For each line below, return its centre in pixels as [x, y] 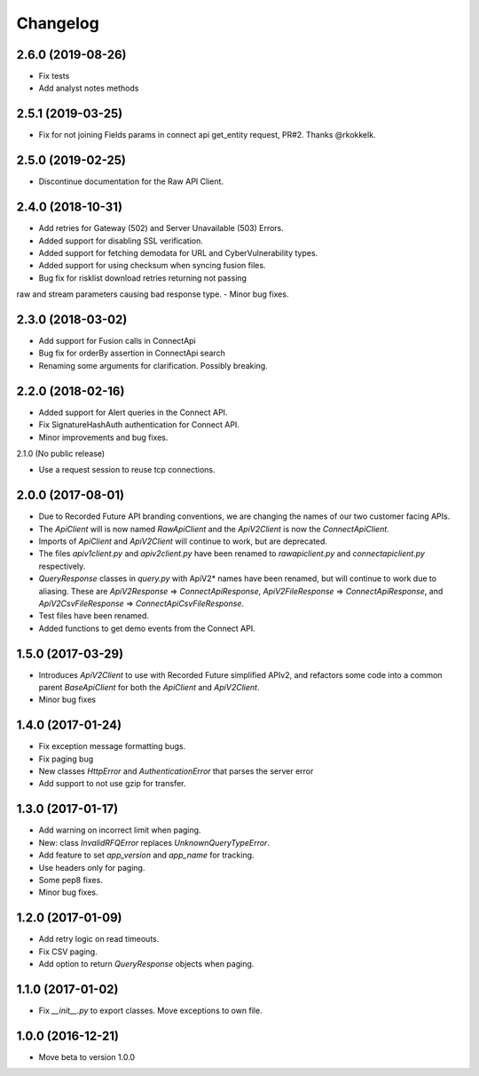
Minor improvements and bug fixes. [103, 437]
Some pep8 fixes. [71, 880]
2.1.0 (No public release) [61, 453]
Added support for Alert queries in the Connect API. [133, 412]
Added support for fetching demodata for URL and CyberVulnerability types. [178, 252]
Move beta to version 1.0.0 [87, 1056]
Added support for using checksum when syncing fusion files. [152, 266]
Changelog [58, 23]
